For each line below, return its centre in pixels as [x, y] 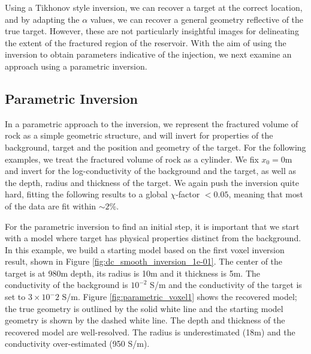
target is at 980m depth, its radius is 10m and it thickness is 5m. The [133, 273]
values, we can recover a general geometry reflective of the [197, 19]
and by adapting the [42, 19]
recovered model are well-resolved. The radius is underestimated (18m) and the [150, 331]
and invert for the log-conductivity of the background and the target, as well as [151, 171]
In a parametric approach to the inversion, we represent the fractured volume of [152, 123]
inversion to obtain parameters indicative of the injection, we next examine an [148, 54]
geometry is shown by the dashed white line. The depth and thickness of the [145, 320]
